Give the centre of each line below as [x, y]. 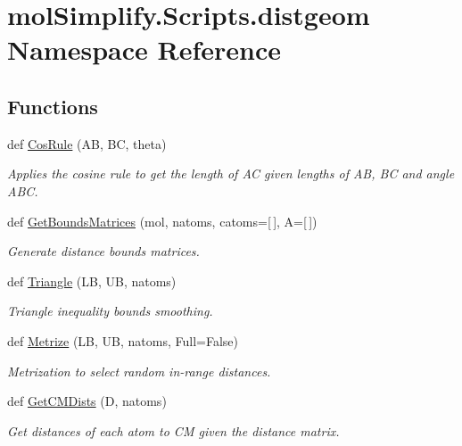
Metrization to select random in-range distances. [139, 371]
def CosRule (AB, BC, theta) [87, 143]
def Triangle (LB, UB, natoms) [92, 281]
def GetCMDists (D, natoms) [87, 401]
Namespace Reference [144, 50]
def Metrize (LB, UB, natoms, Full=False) [123, 340]
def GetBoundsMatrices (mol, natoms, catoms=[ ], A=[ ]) [162, 221]
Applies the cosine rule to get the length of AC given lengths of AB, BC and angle [231, 173]
